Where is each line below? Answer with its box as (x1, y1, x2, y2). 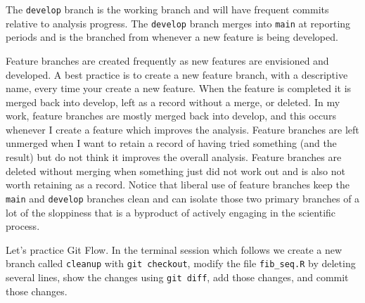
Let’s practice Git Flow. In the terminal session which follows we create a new (6, 242, 342, 257)
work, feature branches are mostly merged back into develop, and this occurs (6, 108, 336, 123)
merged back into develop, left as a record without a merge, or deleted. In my (6, 94, 340, 109)
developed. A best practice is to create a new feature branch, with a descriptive (6, 67, 348, 82)
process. (6, 219, 40, 233)
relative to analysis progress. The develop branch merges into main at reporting (6, 15, 351, 30)
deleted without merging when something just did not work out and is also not (6, 163, 346, 178)
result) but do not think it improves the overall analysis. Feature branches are (6, 150, 342, 165)
